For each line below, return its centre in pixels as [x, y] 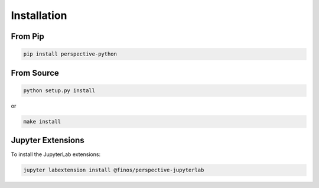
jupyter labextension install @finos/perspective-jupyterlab [114, 170]
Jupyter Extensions [48, 140]
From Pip [27, 36]
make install [42, 121]
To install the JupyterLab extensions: [56, 154]
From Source [35, 73]
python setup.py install [59, 90]
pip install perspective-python [70, 54]
